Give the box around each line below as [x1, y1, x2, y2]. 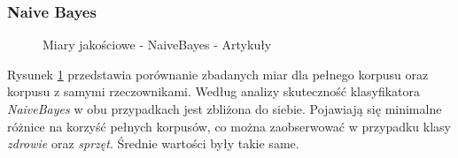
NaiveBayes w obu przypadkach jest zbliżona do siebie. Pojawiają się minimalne [7, 100, 442, 117]
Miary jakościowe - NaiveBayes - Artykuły [43, 35, 272, 54]
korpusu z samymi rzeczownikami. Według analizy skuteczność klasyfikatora [7, 82, 421, 101]
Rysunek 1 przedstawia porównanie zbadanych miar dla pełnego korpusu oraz [7, 64, 429, 83]
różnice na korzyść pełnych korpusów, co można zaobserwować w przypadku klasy [7, 117, 451, 135]
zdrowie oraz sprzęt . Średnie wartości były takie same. [7, 134, 299, 153]
